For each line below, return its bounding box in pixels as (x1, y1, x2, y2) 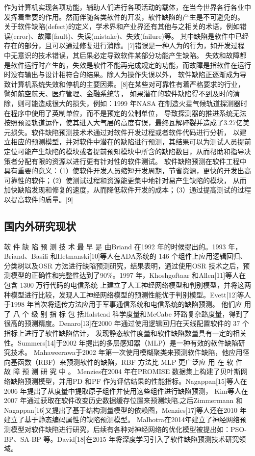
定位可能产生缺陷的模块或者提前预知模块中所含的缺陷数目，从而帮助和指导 (4, 146, 244, 156)
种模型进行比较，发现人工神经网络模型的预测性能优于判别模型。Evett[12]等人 (4, 289, 251, 299)
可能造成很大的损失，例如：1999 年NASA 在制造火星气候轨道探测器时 (24, 98, 248, 108)
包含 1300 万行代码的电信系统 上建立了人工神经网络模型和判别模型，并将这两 (4, 280, 251, 290)
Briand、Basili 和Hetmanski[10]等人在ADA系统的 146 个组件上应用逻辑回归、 (4, 251, 247, 261)
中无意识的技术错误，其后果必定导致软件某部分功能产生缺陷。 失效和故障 (4, 50, 240, 60)
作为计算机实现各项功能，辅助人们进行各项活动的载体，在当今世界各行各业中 (4, 2, 251, 12)
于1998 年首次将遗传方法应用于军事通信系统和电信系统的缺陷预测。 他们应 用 (4, 299, 251, 309)
